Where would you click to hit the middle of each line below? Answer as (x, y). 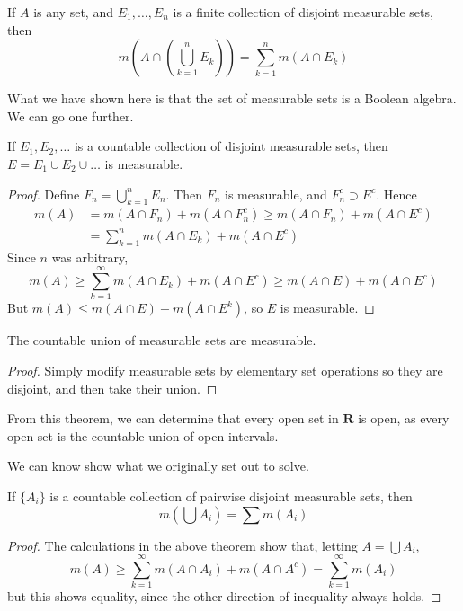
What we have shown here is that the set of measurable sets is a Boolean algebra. (232, 98)
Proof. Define (44, 194)
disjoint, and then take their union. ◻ (112, 388)
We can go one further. (71, 115)
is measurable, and (276, 194)
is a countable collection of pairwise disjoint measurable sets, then (231, 496)
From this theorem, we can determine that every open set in (173, 418)
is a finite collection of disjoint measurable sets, (303, 12)
